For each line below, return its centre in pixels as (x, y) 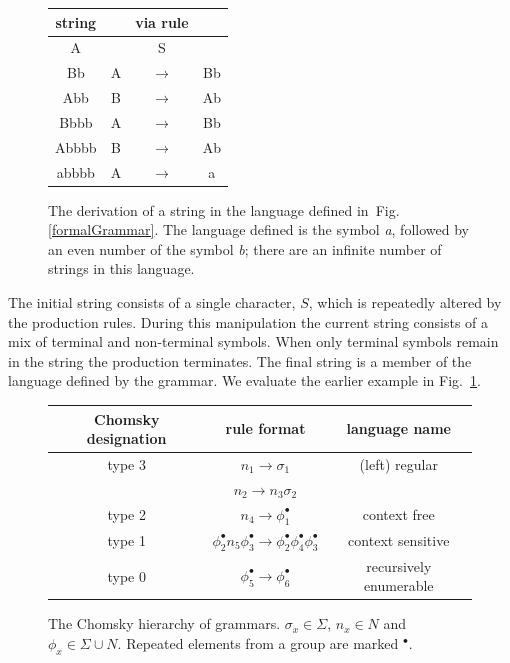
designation (126, 438)
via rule (162, 21)
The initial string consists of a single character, (152, 302)
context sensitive (399, 540)
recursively (399, 565)
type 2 (126, 514)
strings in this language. (121, 268)
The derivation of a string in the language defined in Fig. (224, 209)
